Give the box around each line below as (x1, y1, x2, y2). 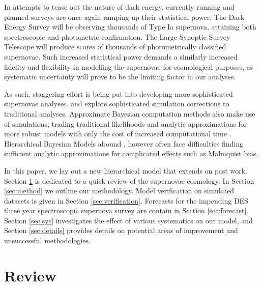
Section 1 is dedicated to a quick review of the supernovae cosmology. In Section (4, 175, 254, 186)
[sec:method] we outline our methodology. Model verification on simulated (4, 185, 235, 196)
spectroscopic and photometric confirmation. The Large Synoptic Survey (4, 31, 230, 42)
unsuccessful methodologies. (4, 235, 91, 246)
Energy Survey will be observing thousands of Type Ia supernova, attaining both (4, 21, 256, 32)
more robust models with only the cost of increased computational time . (4, 128, 231, 139)
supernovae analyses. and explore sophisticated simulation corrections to (4, 98, 229, 109)
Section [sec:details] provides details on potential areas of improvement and (4, 225, 238, 236)
